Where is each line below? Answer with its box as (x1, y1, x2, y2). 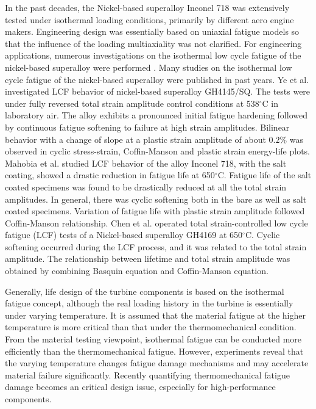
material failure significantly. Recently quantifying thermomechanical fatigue (5, 368, 290, 381)
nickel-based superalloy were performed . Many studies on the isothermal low (5, 60, 292, 73)
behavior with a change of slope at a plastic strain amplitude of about (5, 132, 266, 145)
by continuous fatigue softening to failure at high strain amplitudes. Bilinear (5, 120, 290, 133)
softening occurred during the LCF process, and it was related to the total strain (5, 240, 307, 253)
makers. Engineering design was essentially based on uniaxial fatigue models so (5, 25, 300, 38)
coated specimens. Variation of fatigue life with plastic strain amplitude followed (5, 204, 305, 217)
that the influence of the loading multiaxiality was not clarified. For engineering (5, 37, 302, 49)
